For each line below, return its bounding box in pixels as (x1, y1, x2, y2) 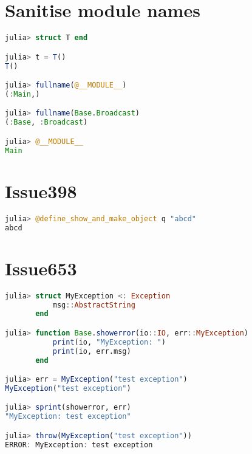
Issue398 (5, 178, 77, 203)
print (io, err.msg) (52, 346, 131, 356)
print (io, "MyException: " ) (52, 337, 166, 346)
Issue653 (5, 255, 77, 280)
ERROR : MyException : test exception (5, 440, 153, 449)
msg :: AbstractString (52, 300, 135, 309)
